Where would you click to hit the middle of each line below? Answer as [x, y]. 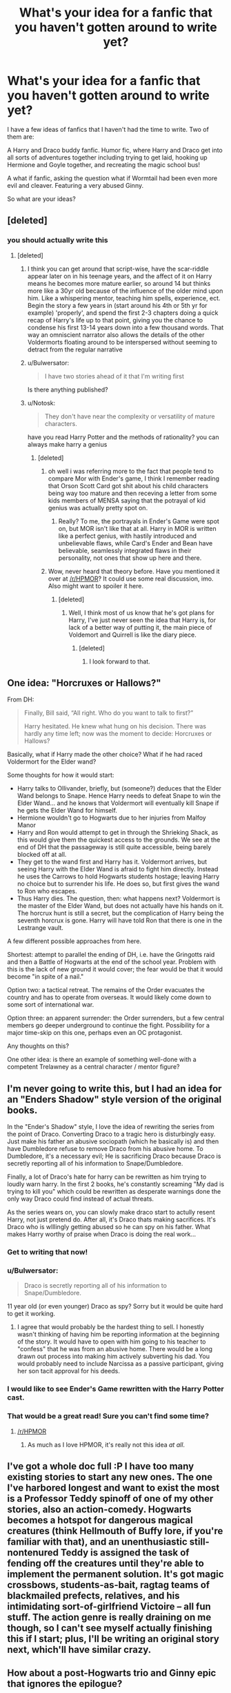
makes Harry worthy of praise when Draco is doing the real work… [102, 1235]
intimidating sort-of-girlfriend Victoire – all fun [109, 1607]
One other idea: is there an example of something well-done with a [102, 1060]
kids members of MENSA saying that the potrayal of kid [127, 500]
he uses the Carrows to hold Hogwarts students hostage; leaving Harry [118, 877]
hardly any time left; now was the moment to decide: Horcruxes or [118, 734]
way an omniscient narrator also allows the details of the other [116, 335]
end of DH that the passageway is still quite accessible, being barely [114, 847]
